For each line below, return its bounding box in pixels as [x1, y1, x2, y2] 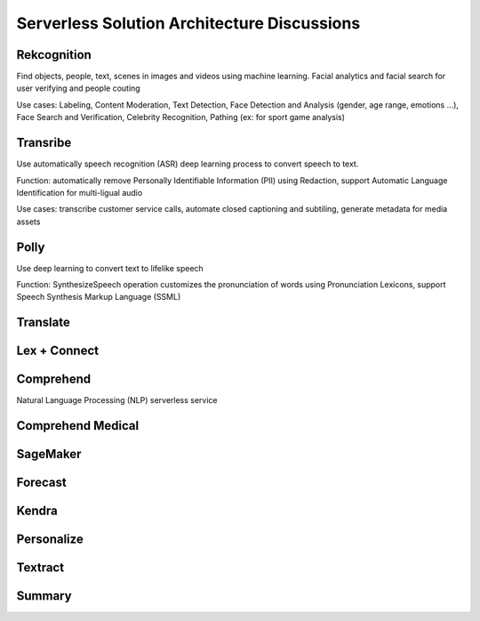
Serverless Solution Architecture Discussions [16, 13, 361, 33]
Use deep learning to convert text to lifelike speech [16, 262, 204, 273]
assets [16, 216, 41, 227]
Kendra [16, 504, 58, 519]
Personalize [16, 532, 84, 547]
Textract [16, 561, 65, 576]
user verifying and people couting [16, 83, 141, 93]
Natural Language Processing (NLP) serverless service [16, 395, 218, 406]
